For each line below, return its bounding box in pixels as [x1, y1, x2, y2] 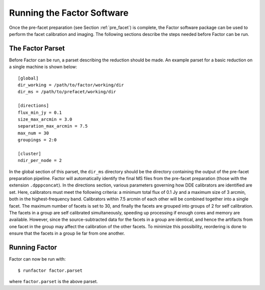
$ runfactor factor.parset [18, 267, 83, 273]
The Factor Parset [9, 44, 65, 53]
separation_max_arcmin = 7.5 [18, 123, 88, 129]
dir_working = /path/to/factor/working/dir [18, 82, 124, 88]
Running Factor [9, 243, 57, 252]
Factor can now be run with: [9, 256, 66, 262]
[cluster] [18, 151, 41, 157]
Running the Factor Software [9, 7, 129, 18]
